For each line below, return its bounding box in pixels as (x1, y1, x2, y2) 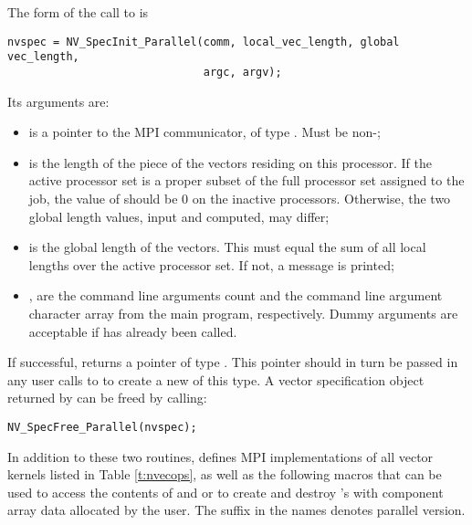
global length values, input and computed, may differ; (28, 206, 330, 226)
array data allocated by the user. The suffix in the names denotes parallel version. (7, 500, 466, 520)
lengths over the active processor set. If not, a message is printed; (28, 255, 394, 274)
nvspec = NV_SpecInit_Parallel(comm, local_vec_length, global (7, 35, 400, 48)
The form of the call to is (7, 3, 149, 21)
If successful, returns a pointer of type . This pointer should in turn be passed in (7, 352, 458, 372)
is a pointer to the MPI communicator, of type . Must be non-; (28, 122, 381, 142)
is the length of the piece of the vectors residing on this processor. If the (28, 152, 432, 172)
